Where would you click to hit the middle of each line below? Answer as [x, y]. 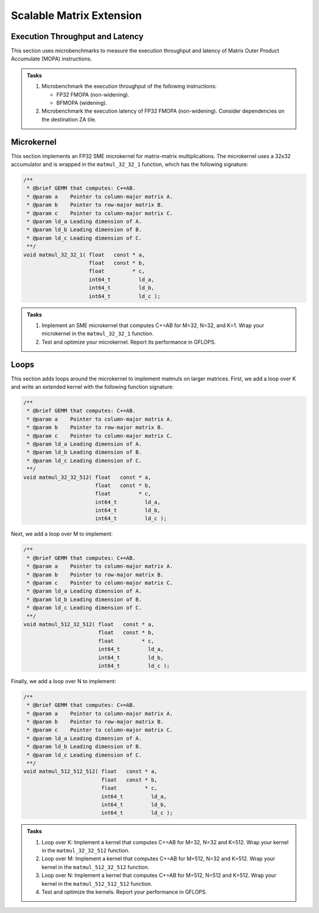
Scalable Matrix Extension [76, 15]
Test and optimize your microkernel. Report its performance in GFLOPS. [129, 342]
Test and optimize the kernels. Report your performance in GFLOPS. [124, 892]
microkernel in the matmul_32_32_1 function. [97, 334]
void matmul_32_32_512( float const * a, [87, 477]
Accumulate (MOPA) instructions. [51, 59]
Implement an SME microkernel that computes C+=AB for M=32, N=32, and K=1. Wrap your [153, 325]
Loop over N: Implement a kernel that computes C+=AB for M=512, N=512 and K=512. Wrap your [159, 875]
